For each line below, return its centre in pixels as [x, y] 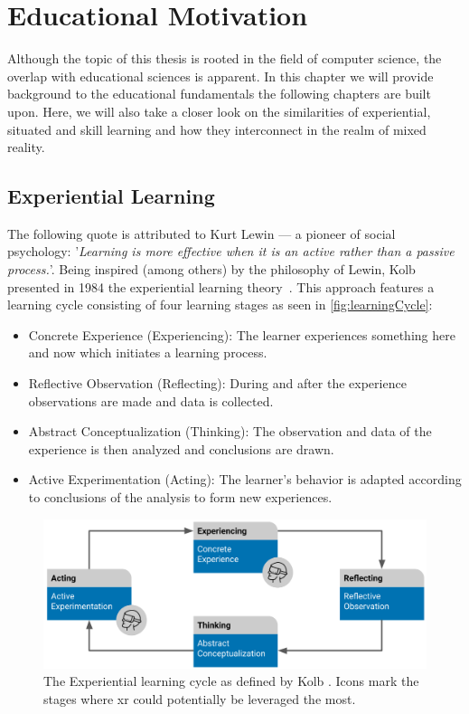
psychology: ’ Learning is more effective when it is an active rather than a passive [231, 251]
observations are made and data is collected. [151, 400]
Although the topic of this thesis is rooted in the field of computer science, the [225, 58]
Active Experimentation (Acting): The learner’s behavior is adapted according [245, 479]
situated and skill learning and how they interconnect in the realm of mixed [217, 129]
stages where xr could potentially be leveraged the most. [200, 699]
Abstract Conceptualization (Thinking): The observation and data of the [230, 431]
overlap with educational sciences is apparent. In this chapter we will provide [220, 76]
